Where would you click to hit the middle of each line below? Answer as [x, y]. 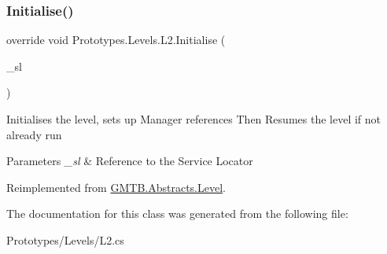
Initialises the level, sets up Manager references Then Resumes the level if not [193, 119]
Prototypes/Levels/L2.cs [65, 239]
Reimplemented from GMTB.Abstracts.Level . [116, 187]
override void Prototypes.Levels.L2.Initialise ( [116, 40]
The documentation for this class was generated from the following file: [177, 214]
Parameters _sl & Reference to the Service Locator [130, 161]
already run [34, 134]
